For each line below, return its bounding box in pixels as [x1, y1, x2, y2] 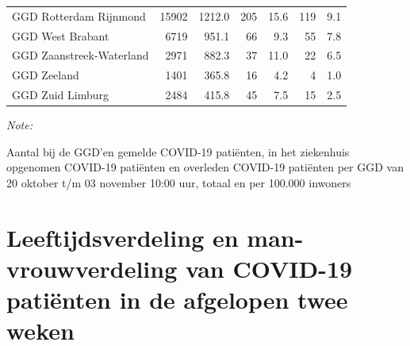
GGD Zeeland [12, 67, 79, 83]
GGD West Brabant [12, 27, 109, 44]
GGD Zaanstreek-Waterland [12, 47, 149, 63]
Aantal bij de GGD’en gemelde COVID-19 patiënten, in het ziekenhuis [6, 143, 350, 160]
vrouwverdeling [6, 252, 178, 284]
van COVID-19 [185, 252, 353, 284]
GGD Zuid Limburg [12, 86, 109, 103]
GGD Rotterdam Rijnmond [12, 7, 146, 24]
